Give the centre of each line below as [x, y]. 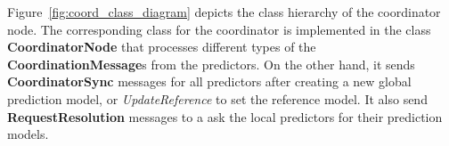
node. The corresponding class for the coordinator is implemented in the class [219, 29]
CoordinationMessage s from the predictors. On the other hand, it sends [211, 64]
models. [28, 134]
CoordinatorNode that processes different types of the [162, 47]
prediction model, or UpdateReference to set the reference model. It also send [217, 98]
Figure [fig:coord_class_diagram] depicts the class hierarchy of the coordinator [224, 12]
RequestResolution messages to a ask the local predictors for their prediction [225, 116]
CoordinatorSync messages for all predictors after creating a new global [209, 81]
